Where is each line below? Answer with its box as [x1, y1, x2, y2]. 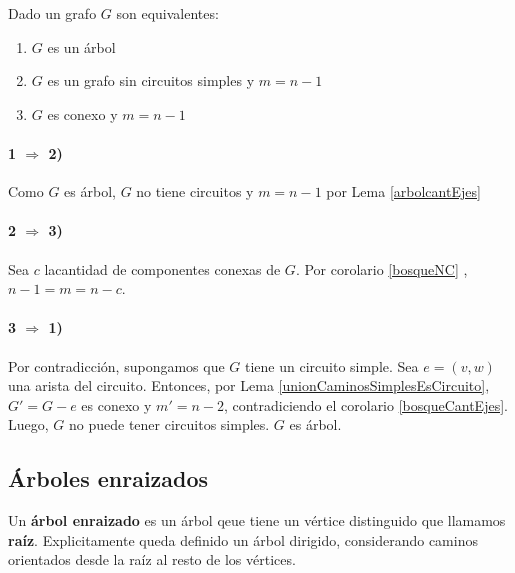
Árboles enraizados [8, 463, 209, 494]
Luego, [8, 414, 49, 435]
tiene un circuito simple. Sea [245, 355, 419, 376]
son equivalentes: [116, 3, 219, 23]
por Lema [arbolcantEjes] [326, 181, 481, 202]
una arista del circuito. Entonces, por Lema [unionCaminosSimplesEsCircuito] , [8, 375, 490, 396]
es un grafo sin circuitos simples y [47, 70, 255, 91]
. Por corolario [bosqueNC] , [295, 258, 468, 279]
